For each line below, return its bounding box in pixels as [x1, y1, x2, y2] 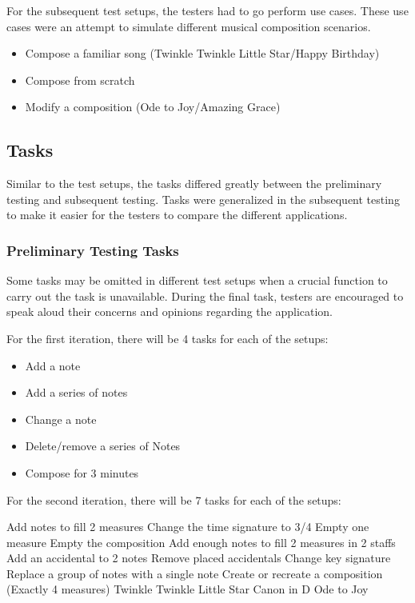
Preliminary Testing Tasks [6, 240, 179, 260]
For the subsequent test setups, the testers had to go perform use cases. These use [6, 2, 409, 18]
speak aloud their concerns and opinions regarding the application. [6, 303, 333, 320]
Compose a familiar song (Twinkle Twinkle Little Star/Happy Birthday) [25, 45, 380, 62]
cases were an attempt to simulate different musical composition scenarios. [6, 18, 371, 34]
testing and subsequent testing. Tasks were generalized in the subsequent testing [6, 190, 400, 207]
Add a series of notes [25, 384, 128, 401]
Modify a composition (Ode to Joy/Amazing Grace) [25, 98, 281, 115]
